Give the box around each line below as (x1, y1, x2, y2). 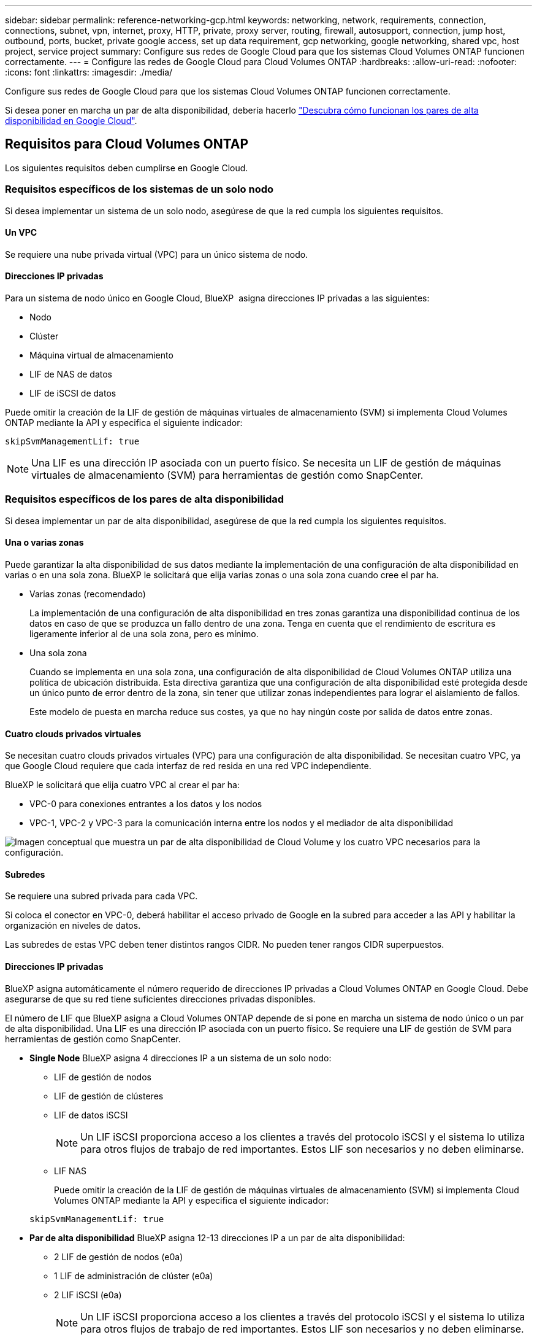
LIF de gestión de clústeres (54, 1090, 164, 1101)
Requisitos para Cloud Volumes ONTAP (5, 136, 249, 152)
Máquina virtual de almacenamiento (29, 350, 173, 361)
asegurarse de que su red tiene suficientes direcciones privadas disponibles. (5, 993, 316, 1004)
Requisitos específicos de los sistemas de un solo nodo (5, 183, 274, 196)
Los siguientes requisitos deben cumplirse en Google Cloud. (5, 162, 248, 173)
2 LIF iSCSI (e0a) (54, 1289, 122, 1300)
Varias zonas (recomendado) (29, 589, 146, 599)
